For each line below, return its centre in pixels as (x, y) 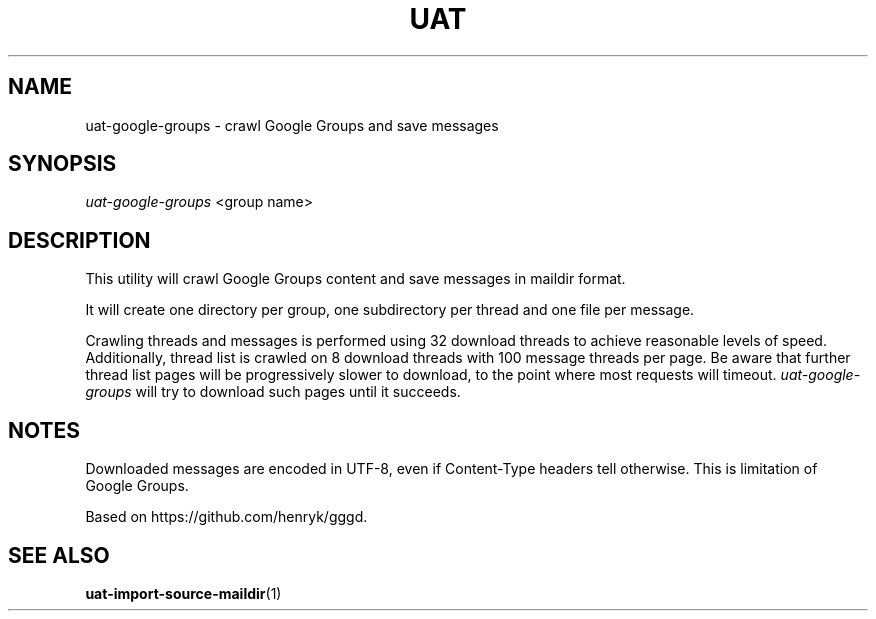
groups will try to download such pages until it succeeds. (273, 392)
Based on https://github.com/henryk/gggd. (226, 517)
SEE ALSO (59, 555)
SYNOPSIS (62, 164)
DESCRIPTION (79, 240)
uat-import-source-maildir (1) (183, 593)
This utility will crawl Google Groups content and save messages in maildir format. (355, 279)
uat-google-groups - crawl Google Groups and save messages (292, 125)
